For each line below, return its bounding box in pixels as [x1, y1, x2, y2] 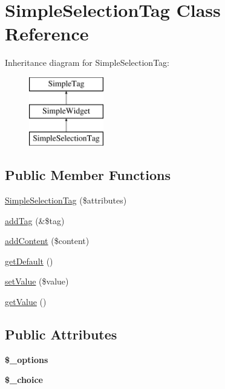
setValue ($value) [5, 275, 69, 288]
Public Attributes [5, 325, 117, 344]
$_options [5, 353, 48, 365]
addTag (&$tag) [5, 214, 65, 227]
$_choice [5, 373, 43, 386]
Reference [5, 21, 89, 46]
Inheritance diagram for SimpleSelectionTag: [5, 56, 169, 69]
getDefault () [5, 254, 53, 267]
